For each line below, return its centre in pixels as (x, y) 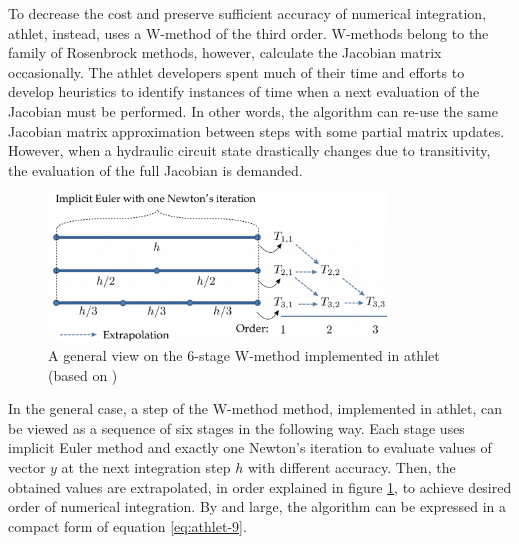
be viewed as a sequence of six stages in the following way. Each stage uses (236, 427)
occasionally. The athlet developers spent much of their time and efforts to (236, 71)
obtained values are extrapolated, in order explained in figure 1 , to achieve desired (260, 486)
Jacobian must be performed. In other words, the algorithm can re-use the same (253, 110)
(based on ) (83, 374)
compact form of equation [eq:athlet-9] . (127, 525)
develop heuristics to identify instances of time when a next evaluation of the (244, 91)
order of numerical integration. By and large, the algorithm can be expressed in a (257, 506)
